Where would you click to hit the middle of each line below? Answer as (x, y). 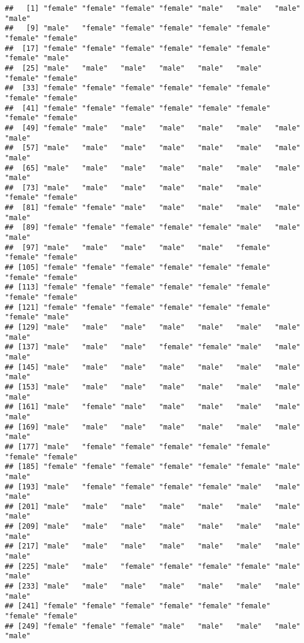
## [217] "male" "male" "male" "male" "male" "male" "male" (153, 546)
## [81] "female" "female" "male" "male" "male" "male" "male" (153, 208)
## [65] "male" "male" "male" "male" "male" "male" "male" (153, 168)
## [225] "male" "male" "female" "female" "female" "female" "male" (153, 566)
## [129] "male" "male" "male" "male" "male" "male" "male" (153, 327)
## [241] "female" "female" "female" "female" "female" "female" (138, 606)
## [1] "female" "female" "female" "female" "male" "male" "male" (153, 8)
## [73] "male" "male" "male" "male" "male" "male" (133, 188)
